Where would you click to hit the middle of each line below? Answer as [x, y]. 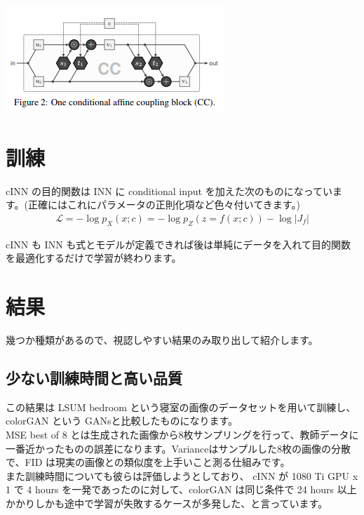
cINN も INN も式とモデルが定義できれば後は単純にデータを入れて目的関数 [178, 244]
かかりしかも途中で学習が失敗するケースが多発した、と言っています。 [167, 503]
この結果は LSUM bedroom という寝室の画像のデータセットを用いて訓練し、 [181, 407]
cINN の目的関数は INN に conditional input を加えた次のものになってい [169, 190]
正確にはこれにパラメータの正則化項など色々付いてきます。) [164, 205]
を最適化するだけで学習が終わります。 [94, 258]
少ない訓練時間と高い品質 [94, 378]
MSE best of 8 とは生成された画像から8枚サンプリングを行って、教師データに [182, 435]
